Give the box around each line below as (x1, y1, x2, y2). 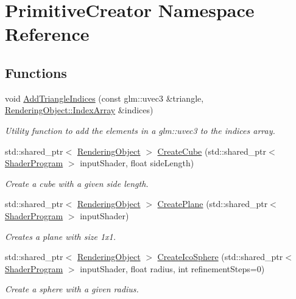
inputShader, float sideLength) (80, 157, 194, 169)
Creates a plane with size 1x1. (5, 230, 116, 242)
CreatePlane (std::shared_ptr (157, 197, 268, 210)
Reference (5, 21, 90, 46)
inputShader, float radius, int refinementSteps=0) (80, 262, 265, 275)
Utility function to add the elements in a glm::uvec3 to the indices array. (5, 124, 275, 136)
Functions (5, 63, 67, 82)
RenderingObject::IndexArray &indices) (5, 104, 153, 116)
